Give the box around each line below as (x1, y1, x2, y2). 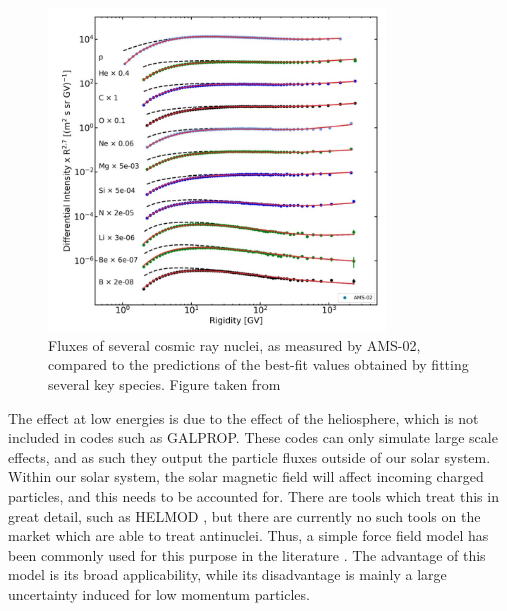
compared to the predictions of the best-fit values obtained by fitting (48, 354, 469, 375)
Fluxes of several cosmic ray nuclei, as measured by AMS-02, (48, 334, 421, 355)
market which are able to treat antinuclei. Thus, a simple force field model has (8, 525, 489, 546)
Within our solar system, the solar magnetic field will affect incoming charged (8, 466, 484, 487)
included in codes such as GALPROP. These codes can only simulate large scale (8, 427, 498, 448)
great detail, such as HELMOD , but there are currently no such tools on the (8, 505, 481, 526)
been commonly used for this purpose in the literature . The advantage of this (8, 544, 486, 565)
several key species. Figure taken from (48, 374, 281, 395)
